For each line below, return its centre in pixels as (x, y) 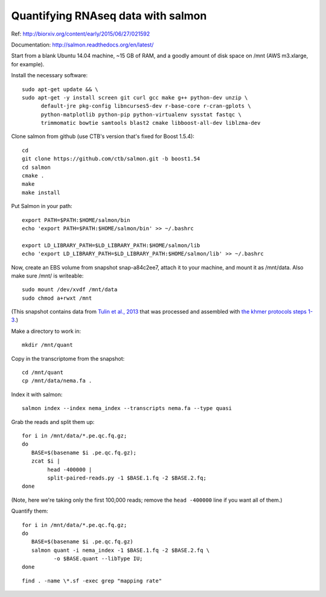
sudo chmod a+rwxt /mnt (57, 298)
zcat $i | (46, 461)
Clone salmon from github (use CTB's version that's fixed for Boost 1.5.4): (103, 136)
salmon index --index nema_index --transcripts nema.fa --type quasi (127, 408)
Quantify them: (30, 511)
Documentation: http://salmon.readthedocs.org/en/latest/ (82, 45)
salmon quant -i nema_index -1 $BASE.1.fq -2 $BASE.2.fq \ (120, 550)
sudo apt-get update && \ (60, 89)
